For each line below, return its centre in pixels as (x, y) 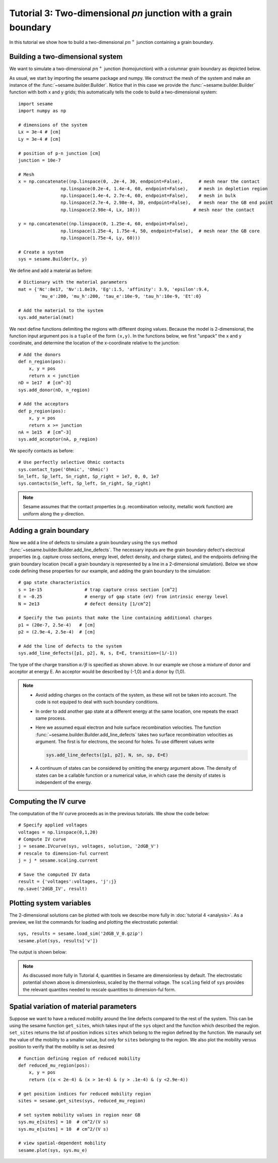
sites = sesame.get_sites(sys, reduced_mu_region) (82, 1101)
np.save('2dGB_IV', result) (53, 889)
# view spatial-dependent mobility (62, 1143)
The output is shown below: (38, 952)
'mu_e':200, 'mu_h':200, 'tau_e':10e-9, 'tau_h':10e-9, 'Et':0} (120, 296)
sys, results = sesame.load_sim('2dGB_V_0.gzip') (81, 934)
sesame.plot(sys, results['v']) (58, 941)
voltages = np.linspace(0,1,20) (58, 832)
